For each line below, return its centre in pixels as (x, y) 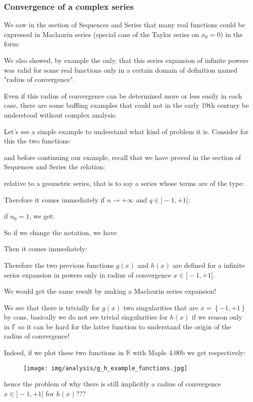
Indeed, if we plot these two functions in (64, 352)
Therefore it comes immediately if (54, 199)
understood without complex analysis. (61, 114)
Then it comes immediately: (46, 249)
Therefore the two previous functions (59, 265)
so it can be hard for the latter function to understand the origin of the (125, 326)
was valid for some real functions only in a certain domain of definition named (121, 70)
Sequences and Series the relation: (55, 167)
